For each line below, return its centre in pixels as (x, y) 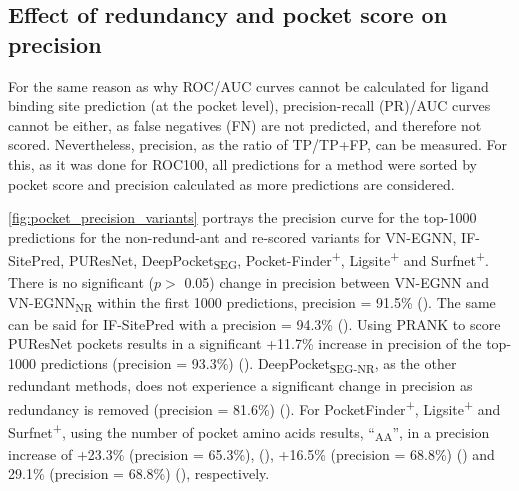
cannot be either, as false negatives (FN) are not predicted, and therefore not (245, 124)
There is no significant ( (81, 282)
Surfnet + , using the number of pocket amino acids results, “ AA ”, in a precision (249, 432)
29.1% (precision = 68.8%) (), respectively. (139, 473)
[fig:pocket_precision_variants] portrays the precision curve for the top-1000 (242, 217)
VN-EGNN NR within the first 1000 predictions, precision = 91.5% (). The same (252, 303)
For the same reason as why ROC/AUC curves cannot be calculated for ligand (248, 85)
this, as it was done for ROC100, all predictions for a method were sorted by (242, 163)
